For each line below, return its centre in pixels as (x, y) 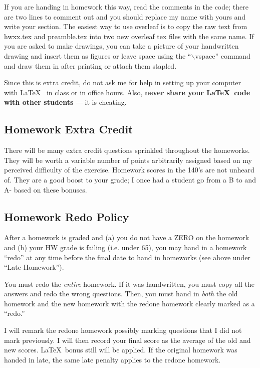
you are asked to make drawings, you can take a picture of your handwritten (121, 46)
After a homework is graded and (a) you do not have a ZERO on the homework (127, 237)
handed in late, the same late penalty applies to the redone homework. (112, 359)
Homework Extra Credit (69, 129)
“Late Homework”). (34, 267)
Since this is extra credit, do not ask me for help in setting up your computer (123, 82)
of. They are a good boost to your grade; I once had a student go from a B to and (130, 179)
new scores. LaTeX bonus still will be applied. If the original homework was (121, 350)
